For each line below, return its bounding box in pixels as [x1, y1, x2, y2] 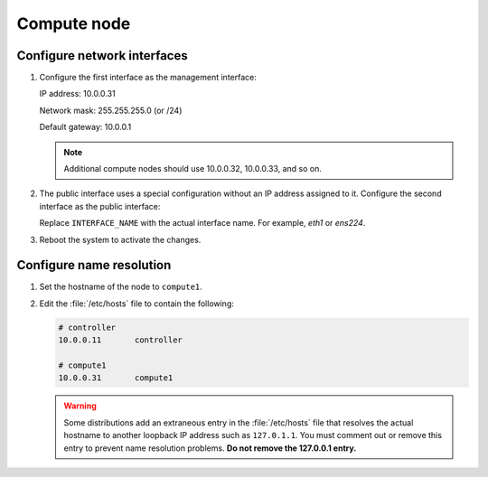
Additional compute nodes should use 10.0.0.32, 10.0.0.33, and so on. [63, 164, 323, 174]
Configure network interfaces [16, 48, 189, 63]
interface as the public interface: [39, 201, 161, 211]
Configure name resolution [16, 257, 172, 273]
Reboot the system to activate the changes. [39, 234, 202, 245]
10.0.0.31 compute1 [58, 373, 174, 383]
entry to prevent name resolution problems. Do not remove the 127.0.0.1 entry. [63, 443, 357, 454]
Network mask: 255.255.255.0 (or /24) [39, 105, 183, 116]
